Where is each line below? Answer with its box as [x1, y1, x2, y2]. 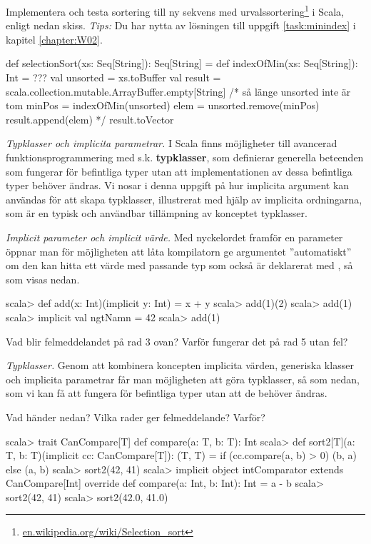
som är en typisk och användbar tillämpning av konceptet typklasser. [6, 206, 308, 221]
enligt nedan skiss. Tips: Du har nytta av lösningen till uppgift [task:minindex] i [6, 18, 356, 33]
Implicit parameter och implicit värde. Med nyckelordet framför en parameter [6, 229, 343, 244]
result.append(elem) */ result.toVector [6, 111, 174, 126]
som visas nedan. [6, 271, 80, 286]
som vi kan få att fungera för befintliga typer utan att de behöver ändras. [6, 386, 327, 401]
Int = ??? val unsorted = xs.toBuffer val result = [6, 70, 221, 85]
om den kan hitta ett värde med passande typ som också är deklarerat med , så [6, 258, 353, 273]
